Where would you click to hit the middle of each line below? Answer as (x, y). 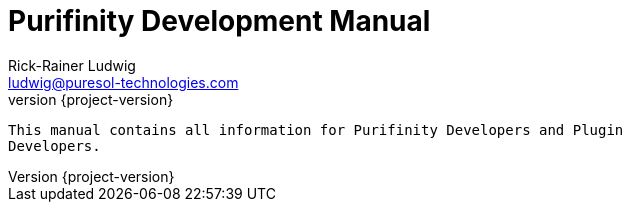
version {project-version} (91, 99)
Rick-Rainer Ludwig (72, 65)
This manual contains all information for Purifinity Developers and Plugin (316, 129)
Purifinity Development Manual (219, 21)
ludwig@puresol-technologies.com (123, 82)
